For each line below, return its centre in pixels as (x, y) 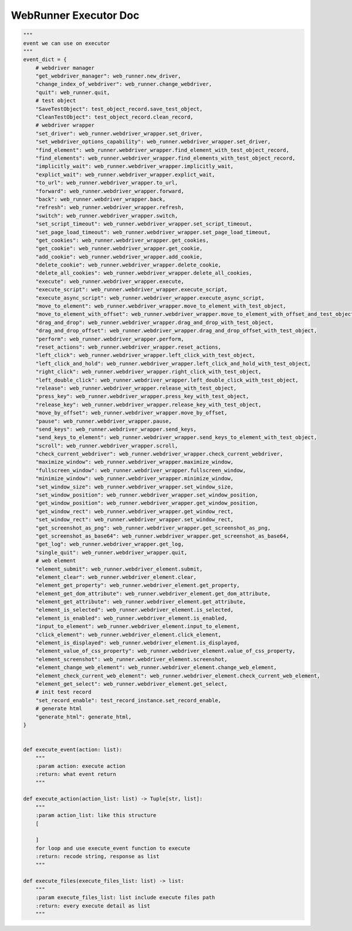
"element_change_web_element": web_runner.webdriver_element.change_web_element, (156, 667)
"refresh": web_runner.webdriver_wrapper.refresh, (110, 208)
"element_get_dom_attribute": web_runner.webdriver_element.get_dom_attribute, (153, 593)
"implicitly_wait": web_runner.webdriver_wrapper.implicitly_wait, (135, 166)
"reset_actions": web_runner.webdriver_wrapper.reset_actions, (128, 347)
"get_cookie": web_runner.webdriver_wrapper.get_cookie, (119, 249)
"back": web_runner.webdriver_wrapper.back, (101, 199)
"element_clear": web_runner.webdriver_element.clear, (116, 577)
